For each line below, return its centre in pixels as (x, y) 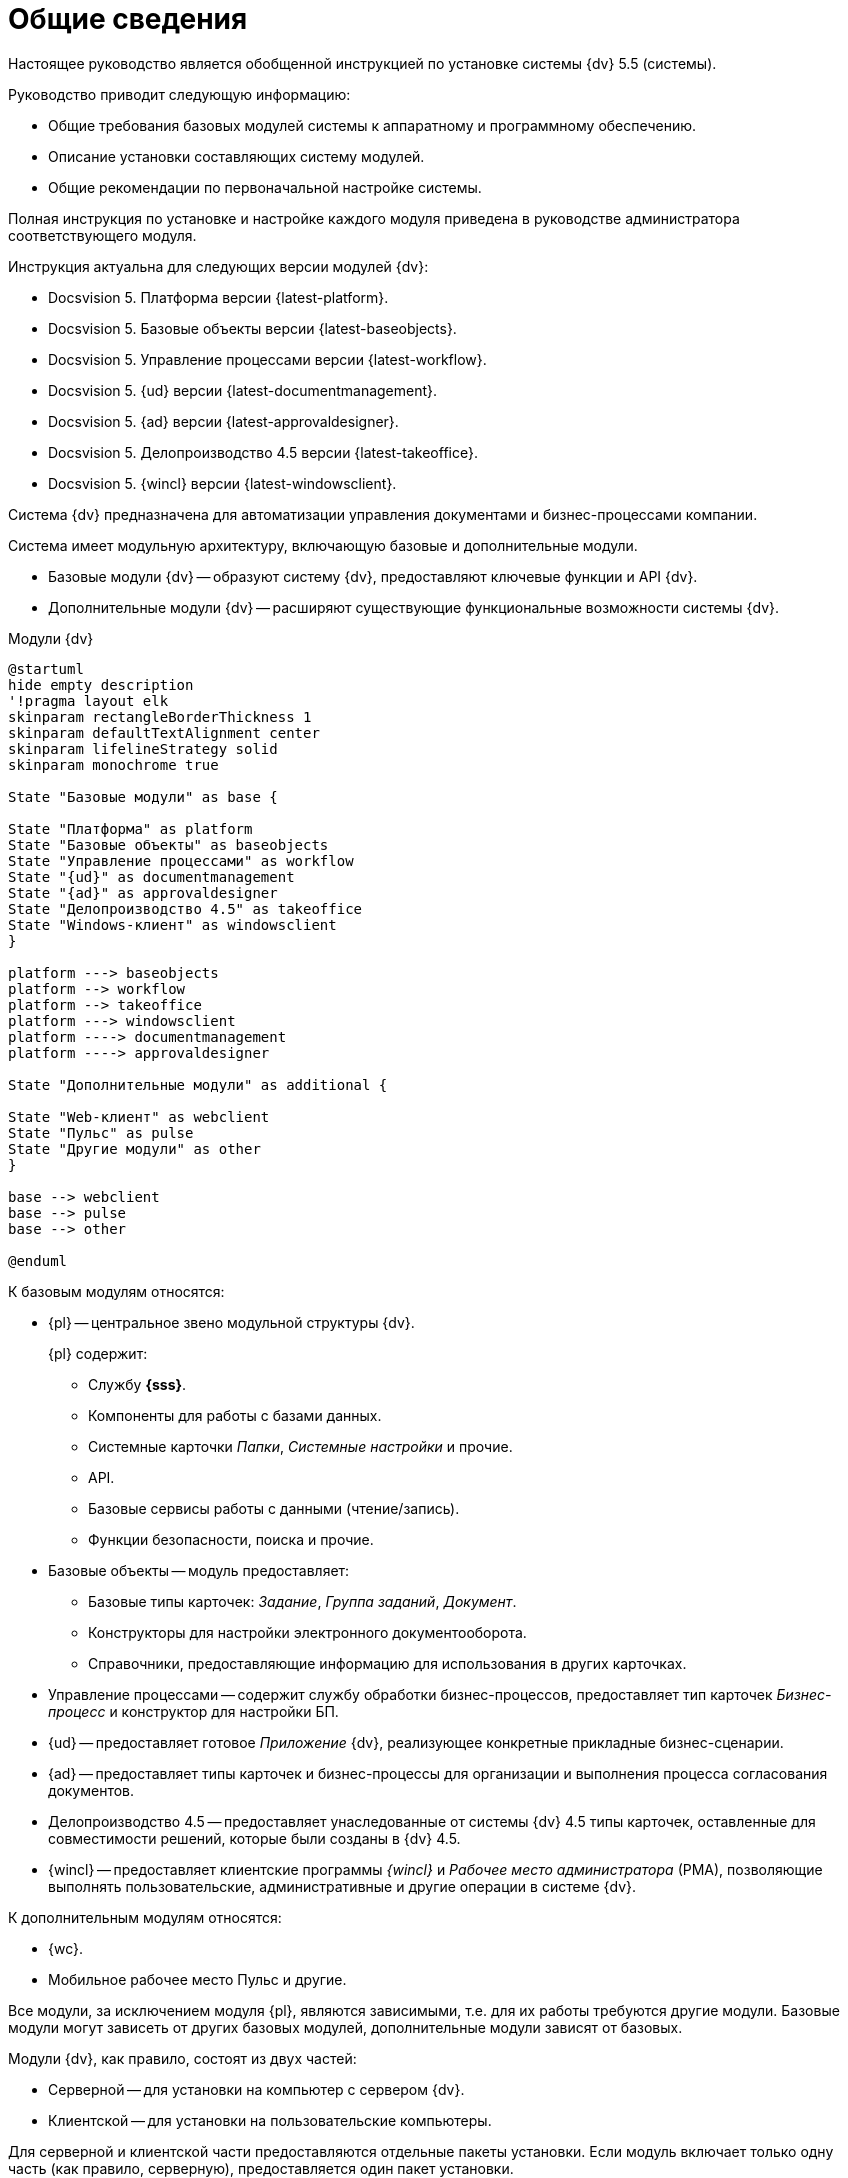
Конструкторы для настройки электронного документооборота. (307, 1632)
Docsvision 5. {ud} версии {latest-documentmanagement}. (243, 390)
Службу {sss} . (137, 1384)
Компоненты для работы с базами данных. (235, 1415)
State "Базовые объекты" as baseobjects (168, 844)
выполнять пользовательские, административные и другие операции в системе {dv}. (342, 1886)
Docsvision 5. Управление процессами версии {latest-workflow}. (267, 359)
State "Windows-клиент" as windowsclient (172, 924)
